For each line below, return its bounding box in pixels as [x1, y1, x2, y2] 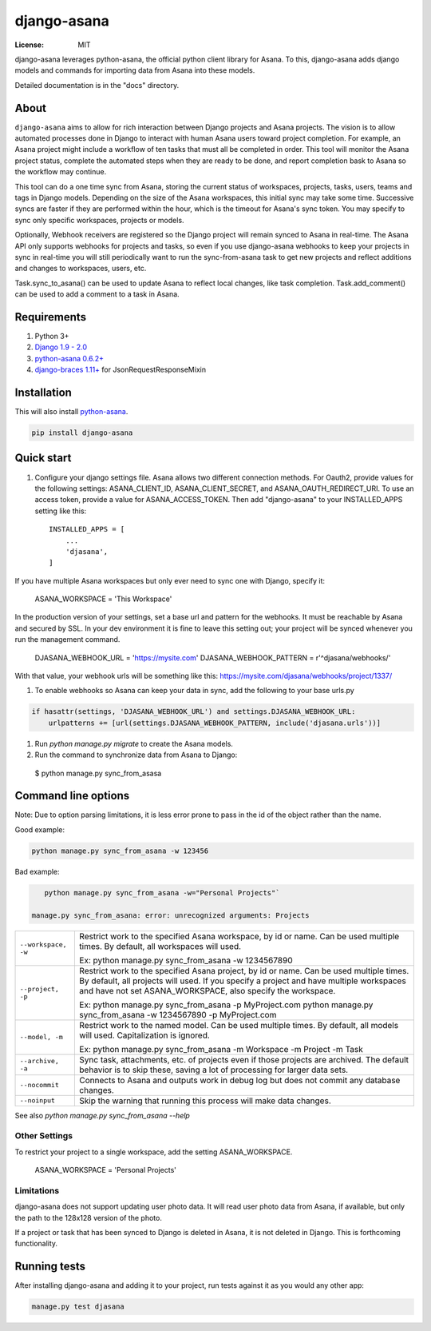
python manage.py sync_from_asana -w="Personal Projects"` [44, 888, 280, 897]
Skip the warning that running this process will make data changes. [79, 1095, 331, 1106]
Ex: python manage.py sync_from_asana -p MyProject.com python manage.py [79, 999, 374, 1010]
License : [14, 40, 44, 50]
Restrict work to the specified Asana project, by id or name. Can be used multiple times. [79, 965, 409, 976]
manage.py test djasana [31, 1302, 125, 1311]
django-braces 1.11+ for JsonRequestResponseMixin [34, 365, 207, 375]
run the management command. [14, 635, 121, 644]
